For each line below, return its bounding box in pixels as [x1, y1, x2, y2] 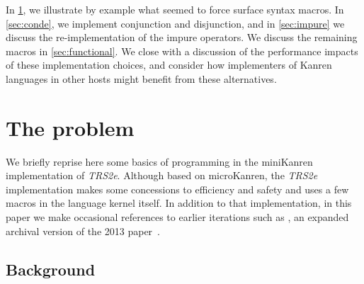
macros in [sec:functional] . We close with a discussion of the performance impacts [6, 43, 358, 58]
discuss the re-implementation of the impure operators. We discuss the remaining [6, 30, 358, 45]
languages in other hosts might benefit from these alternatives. [6, 71, 277, 86]
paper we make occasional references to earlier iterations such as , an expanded [6, 210, 349, 225]
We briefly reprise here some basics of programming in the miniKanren [6, 154, 313, 169]
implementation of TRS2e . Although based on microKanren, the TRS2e [6, 168, 318, 183]
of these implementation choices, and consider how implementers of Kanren [6, 57, 332, 72]
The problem [6, 113, 135, 142]
